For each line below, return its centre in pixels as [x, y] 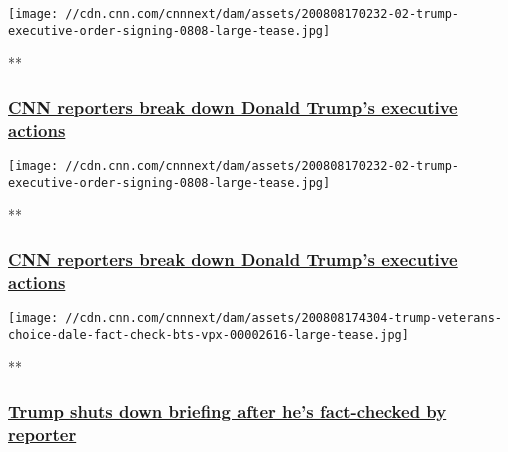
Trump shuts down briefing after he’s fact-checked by [227, 410]
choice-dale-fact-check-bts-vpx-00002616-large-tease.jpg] [208, 334]
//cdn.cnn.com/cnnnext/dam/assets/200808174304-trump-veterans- [283, 318]
